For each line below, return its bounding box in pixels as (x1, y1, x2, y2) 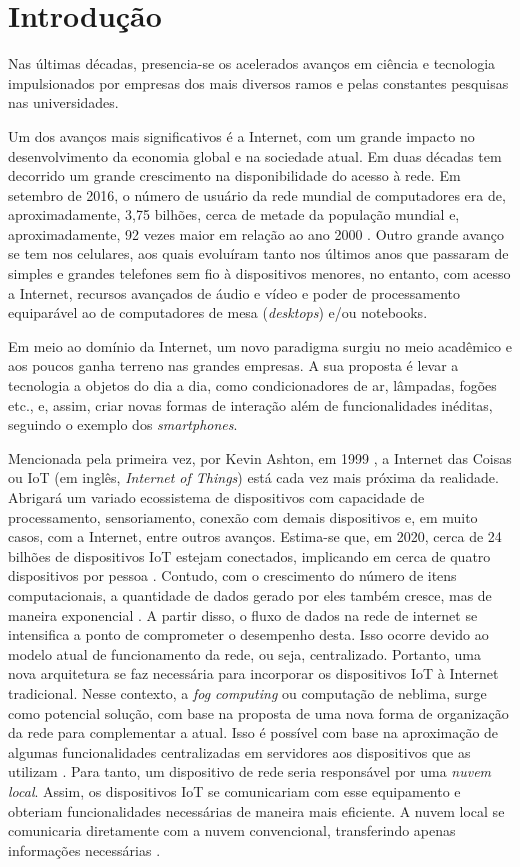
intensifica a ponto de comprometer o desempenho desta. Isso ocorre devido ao (8, 624, 489, 645)
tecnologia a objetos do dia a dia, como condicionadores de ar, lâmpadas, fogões (8, 375, 497, 396)
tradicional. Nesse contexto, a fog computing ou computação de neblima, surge (8, 682, 487, 703)
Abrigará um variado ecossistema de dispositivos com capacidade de (8, 487, 425, 507)
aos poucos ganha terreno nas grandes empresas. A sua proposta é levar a (8, 355, 459, 376)
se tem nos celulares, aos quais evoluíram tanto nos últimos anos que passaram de (8, 243, 509, 264)
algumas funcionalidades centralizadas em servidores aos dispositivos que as (8, 741, 471, 762)
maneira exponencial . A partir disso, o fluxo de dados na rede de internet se (8, 604, 478, 625)
